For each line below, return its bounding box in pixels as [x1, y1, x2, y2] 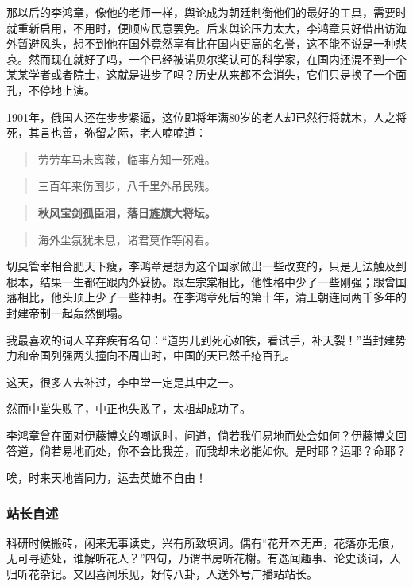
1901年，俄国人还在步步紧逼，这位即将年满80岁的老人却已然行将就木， [6, 108, 373, 125]
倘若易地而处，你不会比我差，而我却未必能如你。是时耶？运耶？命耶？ [39, 442, 407, 459]
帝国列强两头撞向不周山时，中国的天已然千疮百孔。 [28, 347, 295, 363]
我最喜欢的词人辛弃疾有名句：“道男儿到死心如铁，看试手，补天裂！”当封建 [6, 331, 396, 348]
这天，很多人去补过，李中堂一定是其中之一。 [6, 373, 240, 390]
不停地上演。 [28, 81, 95, 98]
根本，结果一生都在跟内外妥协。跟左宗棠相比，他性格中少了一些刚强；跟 [6, 273, 384, 290]
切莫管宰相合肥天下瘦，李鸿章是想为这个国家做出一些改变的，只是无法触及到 [6, 258, 407, 274]
